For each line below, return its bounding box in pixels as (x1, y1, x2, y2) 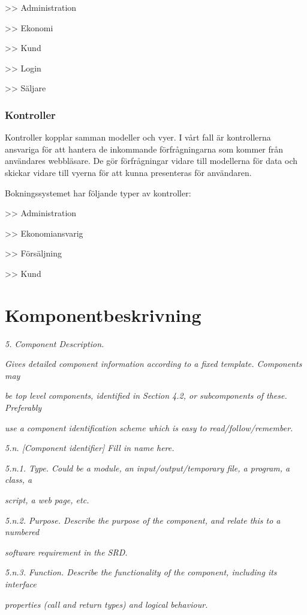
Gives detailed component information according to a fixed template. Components (5, 357, 302, 370)
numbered (5, 526, 40, 538)
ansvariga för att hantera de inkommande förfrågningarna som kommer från (5, 142, 284, 155)
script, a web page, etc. (5, 494, 89, 506)
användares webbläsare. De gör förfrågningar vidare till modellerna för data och (5, 154, 298, 167)
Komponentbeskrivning (5, 302, 201, 327)
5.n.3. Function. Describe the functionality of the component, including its (5, 566, 277, 578)
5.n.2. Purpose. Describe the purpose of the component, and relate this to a (5, 514, 281, 526)
